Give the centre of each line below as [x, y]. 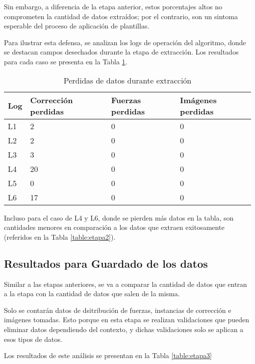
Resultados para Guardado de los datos [106, 263]
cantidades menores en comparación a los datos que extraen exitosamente [114, 227]
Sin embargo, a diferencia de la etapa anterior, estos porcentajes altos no [113, 6]
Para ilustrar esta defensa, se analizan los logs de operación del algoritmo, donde [125, 42]
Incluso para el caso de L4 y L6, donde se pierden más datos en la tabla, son [119, 217]
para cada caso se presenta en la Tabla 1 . [66, 61]
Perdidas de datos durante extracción [127, 80]
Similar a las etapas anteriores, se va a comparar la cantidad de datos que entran [126, 284]
